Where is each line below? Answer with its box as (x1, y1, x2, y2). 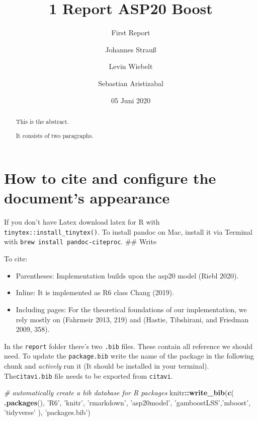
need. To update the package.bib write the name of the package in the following (4, 350, 254, 361)
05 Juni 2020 (111, 95, 150, 105)
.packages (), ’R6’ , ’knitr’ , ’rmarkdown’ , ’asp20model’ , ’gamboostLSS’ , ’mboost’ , (4, 397, 251, 407)
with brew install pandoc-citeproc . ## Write (4, 236, 157, 247)
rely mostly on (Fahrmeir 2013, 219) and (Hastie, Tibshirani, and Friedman (16, 314, 249, 324)
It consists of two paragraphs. (16, 131, 94, 140)
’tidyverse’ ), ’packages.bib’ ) (4, 407, 91, 417)
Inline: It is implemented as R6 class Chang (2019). (16, 287, 175, 298)
